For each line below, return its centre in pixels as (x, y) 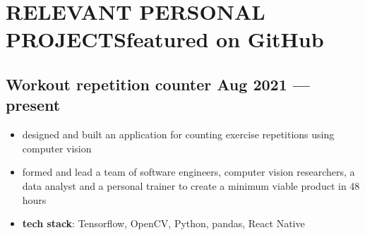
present (33, 105)
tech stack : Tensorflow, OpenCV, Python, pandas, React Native (163, 223)
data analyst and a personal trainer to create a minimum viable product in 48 (191, 185)
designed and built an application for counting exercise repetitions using (178, 134)
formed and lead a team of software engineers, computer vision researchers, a (189, 172)
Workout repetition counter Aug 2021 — (158, 84)
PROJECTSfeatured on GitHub (165, 39)
